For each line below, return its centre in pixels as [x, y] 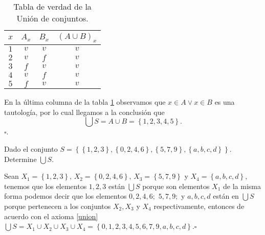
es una [225, 102]
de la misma [242, 186]
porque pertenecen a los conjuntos [58, 206]
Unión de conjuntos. [52, 18]
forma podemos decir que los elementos [65, 196]
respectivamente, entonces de [199, 206]
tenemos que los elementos [46, 186]
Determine [20, 159]
